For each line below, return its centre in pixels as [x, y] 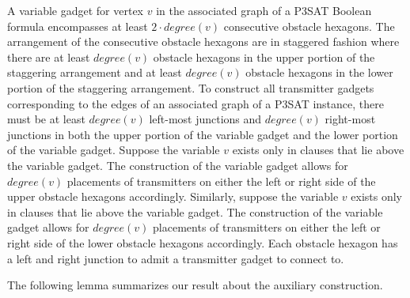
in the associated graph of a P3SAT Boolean [264, 10]
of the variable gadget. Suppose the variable [114, 150]
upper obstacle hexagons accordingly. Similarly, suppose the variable [173, 196]
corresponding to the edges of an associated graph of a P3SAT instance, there [196, 103]
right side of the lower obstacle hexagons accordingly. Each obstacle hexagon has [203, 242]
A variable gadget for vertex [76, 10]
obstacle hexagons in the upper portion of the [264, 57]
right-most [350, 119]
